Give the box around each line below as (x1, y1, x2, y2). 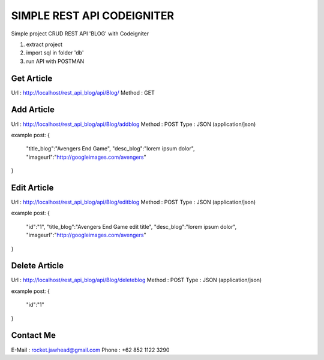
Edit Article (11, 183, 54, 193)
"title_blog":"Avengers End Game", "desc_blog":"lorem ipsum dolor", (26, 145, 195, 152)
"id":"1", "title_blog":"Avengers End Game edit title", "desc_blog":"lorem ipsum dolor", (26, 223, 237, 230)
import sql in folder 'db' (26, 49, 84, 56)
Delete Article (11, 261, 64, 271)
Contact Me (11, 330, 56, 341)
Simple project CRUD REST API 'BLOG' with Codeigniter (11, 30, 149, 37)
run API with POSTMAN (26, 58, 85, 65)
